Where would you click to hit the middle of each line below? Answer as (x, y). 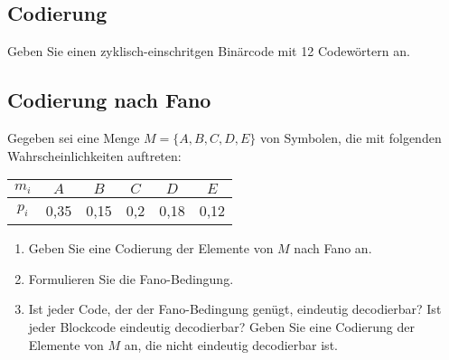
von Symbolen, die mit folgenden (351, 137)
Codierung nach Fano (109, 100)
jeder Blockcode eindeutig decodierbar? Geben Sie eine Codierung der (221, 326)
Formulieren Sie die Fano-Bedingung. (131, 278)
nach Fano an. (333, 248)
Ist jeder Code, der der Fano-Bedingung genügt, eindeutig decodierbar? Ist (235, 309)
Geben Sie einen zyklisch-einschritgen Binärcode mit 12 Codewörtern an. (209, 51)
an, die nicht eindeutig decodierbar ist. (231, 344)
